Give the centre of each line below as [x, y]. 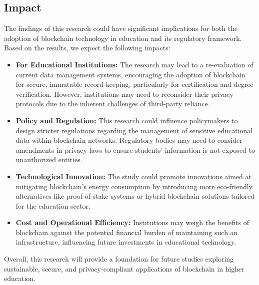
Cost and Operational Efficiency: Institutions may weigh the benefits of [132, 222]
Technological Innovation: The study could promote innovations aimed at [133, 176]
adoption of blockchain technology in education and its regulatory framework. [123, 38]
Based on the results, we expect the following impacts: [87, 48]
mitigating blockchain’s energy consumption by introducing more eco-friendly [134, 186]
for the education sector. [53, 205]
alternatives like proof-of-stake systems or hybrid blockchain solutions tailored [135, 196]
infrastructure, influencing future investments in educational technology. [126, 242]
